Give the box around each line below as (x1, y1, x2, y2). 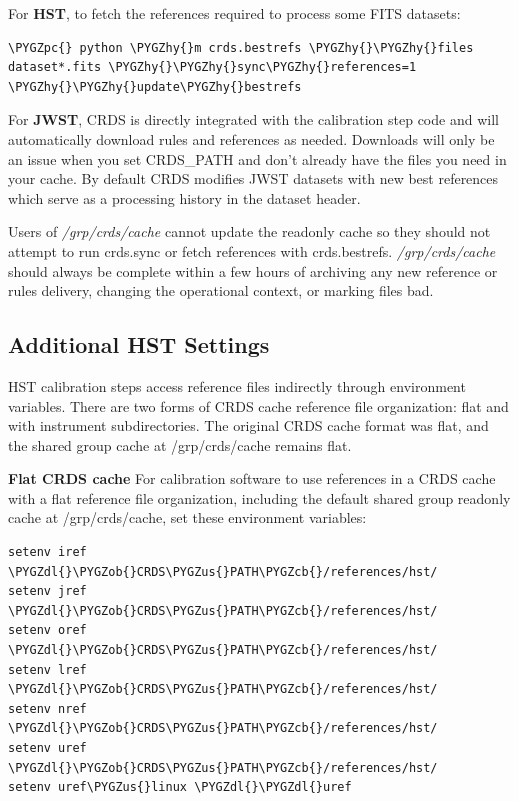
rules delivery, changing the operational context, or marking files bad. (8, 280, 434, 301)
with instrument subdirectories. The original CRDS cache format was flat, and (8, 415, 489, 436)
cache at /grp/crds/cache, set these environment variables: (8, 507, 367, 528)
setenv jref (8, 584, 87, 599)
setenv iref (8, 545, 87, 560)
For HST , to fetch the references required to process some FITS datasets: (8, 3, 461, 23)
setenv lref (8, 662, 87, 677)
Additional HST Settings (8, 329, 270, 360)
